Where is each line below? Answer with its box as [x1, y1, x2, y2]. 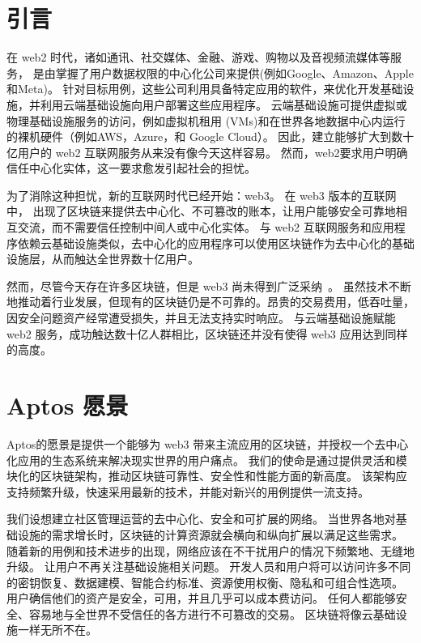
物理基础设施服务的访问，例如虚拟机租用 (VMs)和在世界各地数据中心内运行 [6, 112, 406, 129]
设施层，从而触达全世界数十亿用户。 [6, 250, 199, 267]
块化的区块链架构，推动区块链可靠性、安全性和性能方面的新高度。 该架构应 [6, 467, 407, 484]
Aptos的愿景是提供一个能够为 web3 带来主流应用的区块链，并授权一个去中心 [6, 435, 409, 452]
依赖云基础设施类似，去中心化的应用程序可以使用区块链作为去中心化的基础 [17, 234, 415, 251]
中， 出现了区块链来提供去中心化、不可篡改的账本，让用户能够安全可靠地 [6, 202, 396, 219]
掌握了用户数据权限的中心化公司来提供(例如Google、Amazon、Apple [55, 64, 414, 81]
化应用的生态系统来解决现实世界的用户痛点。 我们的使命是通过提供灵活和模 [6, 451, 407, 468]
